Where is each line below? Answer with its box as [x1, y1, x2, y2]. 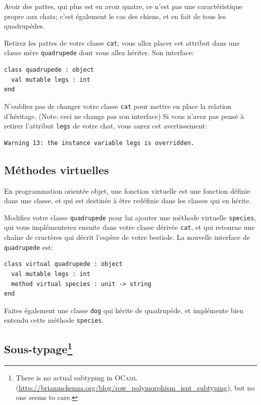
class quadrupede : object [4, 66, 94, 74]
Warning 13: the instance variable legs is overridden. [4, 139, 195, 147]
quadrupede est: [4, 241, 53, 252]
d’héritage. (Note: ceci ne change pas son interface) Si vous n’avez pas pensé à [4, 110, 244, 121]
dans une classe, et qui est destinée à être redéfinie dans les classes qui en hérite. [4, 195, 251, 206]
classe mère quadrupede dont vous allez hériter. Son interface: [4, 47, 194, 58]
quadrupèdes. [4, 21, 45, 31]
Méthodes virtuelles [4, 162, 109, 177]
